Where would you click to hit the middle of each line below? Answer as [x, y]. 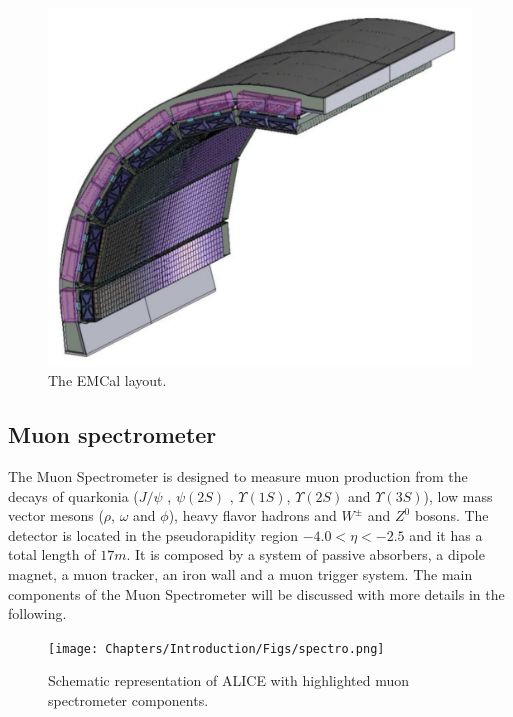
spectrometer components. [128, 699]
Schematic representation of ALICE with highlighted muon [229, 680]
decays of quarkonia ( [73, 495]
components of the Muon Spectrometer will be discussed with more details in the [256, 593]
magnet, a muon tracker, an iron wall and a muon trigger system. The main [240, 573]
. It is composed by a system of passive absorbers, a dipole [305, 554]
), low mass [458, 495]
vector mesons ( [56, 515]
